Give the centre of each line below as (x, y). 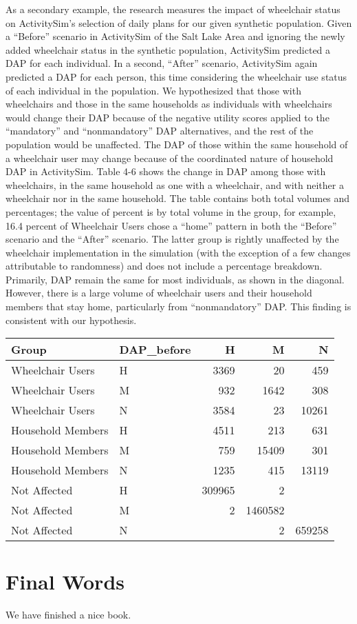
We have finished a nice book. (68, 615)
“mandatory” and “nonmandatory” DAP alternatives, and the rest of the (160, 131)
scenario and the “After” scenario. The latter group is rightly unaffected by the (172, 239)
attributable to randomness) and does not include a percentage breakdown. (164, 266)
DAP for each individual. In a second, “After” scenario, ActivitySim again (162, 63)
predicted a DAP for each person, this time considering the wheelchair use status (176, 76)
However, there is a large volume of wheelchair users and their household (159, 293)
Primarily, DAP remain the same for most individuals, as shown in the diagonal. (175, 279)
